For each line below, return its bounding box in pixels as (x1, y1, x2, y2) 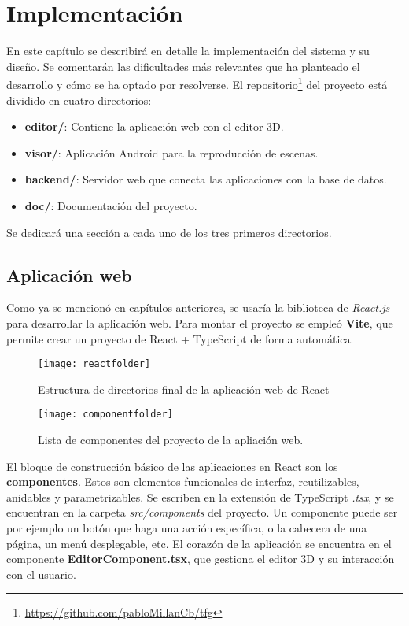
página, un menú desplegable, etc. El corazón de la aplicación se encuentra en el (6, 535, 392, 551)
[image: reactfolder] (38, 358, 151, 370)
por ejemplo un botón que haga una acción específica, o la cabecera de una (6, 519, 367, 535)
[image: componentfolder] (38, 409, 173, 420)
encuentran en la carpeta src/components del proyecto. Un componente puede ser (6, 504, 398, 520)
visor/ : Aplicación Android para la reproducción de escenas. (24, 144, 319, 161)
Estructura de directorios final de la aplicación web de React (38, 380, 330, 397)
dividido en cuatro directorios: (6, 91, 152, 108)
